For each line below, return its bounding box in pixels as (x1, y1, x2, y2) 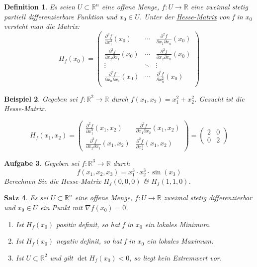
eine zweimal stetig (190, 1, 248, 11)
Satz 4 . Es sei (4, 192, 48, 203)
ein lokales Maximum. (147, 236, 214, 246)
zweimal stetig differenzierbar (164, 192, 253, 203)
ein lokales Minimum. (145, 219, 211, 229)
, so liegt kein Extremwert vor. (129, 252, 222, 263)
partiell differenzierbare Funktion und (4, 11, 117, 21)
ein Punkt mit (40, 202, 83, 212)
